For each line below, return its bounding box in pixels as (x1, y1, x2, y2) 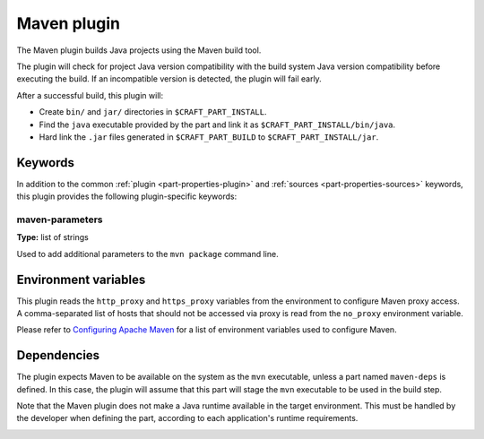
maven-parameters (16, 213, 103, 226)
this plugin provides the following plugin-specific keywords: (16, 191, 238, 202)
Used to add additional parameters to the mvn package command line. (16, 248, 279, 259)
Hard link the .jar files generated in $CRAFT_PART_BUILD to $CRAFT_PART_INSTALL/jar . (39, 131, 379, 142)
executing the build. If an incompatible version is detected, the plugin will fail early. (16, 73, 322, 84)
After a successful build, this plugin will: (16, 90, 164, 100)
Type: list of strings (16, 232, 89, 243)
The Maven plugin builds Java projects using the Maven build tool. (16, 45, 262, 56)
